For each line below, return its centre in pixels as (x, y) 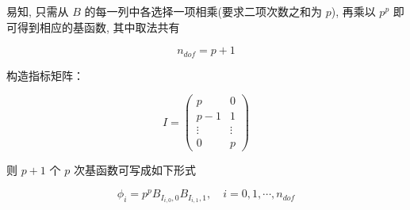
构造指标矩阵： (45, 75)
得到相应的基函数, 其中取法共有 (98, 27)
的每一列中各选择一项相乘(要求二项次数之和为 (203, 11)
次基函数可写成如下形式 (134, 170)
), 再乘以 (353, 11)
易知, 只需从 (38, 11)
